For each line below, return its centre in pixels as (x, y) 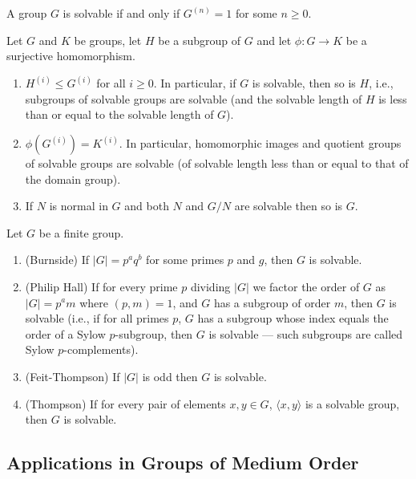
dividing (210, 286)
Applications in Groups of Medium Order (183, 463)
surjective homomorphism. (71, 56)
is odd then (170, 376)
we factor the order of (306, 286)
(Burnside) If (57, 260)
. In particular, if (195, 83)
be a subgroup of (200, 40)
